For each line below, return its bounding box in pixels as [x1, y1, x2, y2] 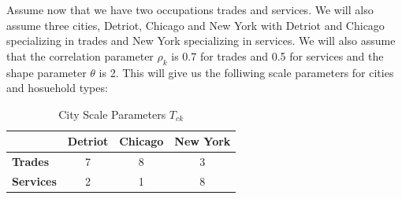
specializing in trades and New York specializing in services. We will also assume [6, 32, 396, 49]
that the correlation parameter [6, 47, 154, 64]
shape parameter [6, 64, 87, 80]
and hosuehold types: [6, 79, 108, 96]
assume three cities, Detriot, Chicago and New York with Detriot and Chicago [6, 17, 385, 33]
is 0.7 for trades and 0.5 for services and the [171, 47, 384, 64]
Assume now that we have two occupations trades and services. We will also [6, 2, 374, 17]
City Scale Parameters [58, 105, 166, 122]
